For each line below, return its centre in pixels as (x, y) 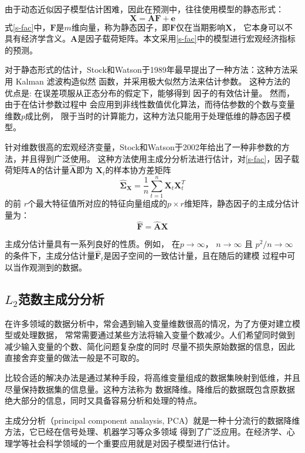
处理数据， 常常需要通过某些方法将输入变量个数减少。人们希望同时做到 (158, 335)
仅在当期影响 (201, 27)
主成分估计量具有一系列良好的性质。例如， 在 (92, 244)
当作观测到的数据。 (50, 267)
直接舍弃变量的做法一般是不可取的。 (74, 358)
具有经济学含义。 (38, 38)
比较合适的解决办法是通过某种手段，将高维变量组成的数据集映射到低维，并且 (152, 378)
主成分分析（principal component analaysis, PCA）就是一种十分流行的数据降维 (152, 420)
